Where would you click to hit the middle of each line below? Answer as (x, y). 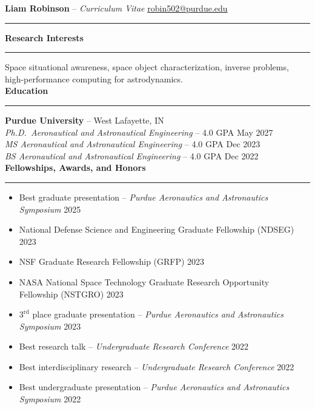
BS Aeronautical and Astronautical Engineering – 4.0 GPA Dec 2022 (132, 155)
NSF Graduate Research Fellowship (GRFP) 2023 (112, 261)
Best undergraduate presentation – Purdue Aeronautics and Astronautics (154, 387)
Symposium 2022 (50, 399)
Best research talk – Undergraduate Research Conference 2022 (134, 346)
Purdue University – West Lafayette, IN (85, 120)
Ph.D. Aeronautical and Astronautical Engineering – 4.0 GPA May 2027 (139, 132)
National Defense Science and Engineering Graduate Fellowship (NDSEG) (157, 229)
